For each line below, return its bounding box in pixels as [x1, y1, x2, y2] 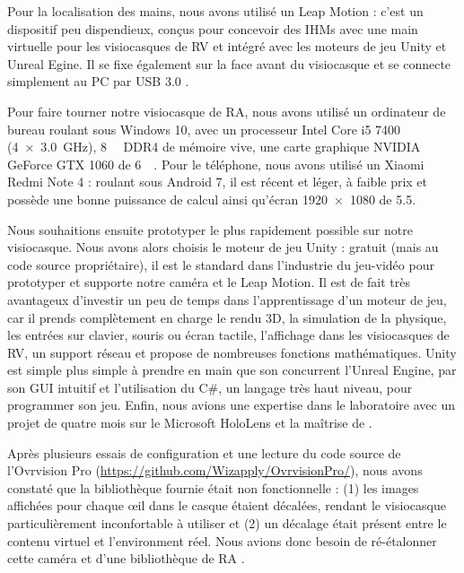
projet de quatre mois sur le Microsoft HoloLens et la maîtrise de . [7, 413, 372, 432]
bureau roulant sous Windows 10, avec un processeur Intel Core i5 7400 [7, 119, 401, 138]
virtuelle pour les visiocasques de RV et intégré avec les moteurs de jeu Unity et [7, 37, 447, 56]
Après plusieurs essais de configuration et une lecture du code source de [7, 443, 401, 462]
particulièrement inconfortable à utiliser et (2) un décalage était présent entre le [7, 514, 447, 533]
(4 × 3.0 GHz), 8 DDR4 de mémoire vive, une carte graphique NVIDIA [7, 137, 421, 156]
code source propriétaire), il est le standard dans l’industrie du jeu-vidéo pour [7, 255, 434, 273]
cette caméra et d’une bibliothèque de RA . [7, 549, 245, 568]
